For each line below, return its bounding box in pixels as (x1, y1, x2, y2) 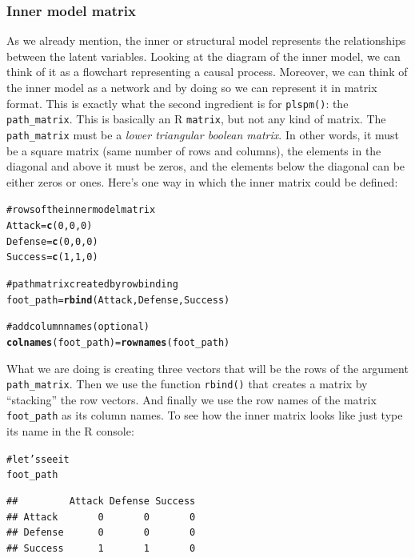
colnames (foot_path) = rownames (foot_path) (6, 336, 230, 348)
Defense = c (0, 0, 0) (6, 235, 98, 247)
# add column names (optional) (6, 321, 150, 333)
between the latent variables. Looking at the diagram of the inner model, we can (6, 47, 401, 64)
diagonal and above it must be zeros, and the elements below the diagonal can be (6, 158, 405, 175)
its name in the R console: (6, 423, 134, 440)
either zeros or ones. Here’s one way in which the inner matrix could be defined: (6, 173, 398, 190)
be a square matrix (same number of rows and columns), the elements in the (6, 142, 381, 159)
